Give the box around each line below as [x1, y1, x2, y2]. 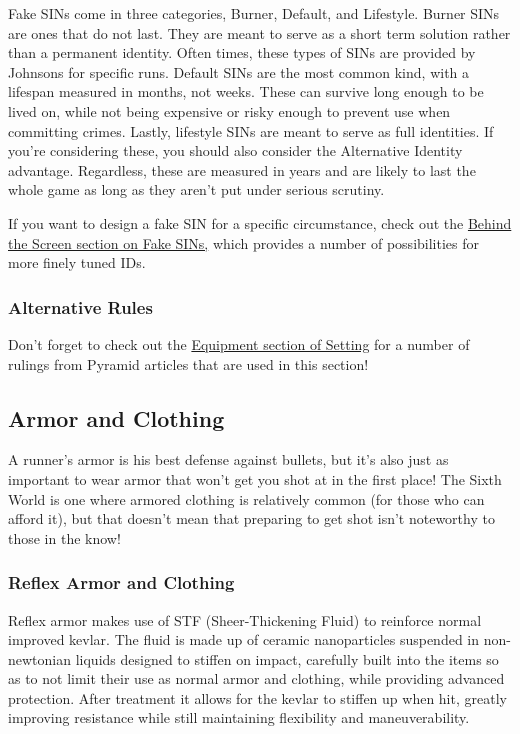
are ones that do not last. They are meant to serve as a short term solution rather [8, 22, 511, 43]
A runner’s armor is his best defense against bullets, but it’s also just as [8, 449, 449, 470]
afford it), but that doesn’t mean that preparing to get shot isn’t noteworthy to [8, 508, 495, 529]
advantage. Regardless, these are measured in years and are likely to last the [8, 159, 476, 180]
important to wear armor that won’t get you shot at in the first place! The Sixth [8, 468, 502, 489]
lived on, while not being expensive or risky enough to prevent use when [8, 100, 451, 121]
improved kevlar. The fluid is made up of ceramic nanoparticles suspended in [8, 629, 480, 650]
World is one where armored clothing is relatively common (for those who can [8, 488, 485, 509]
